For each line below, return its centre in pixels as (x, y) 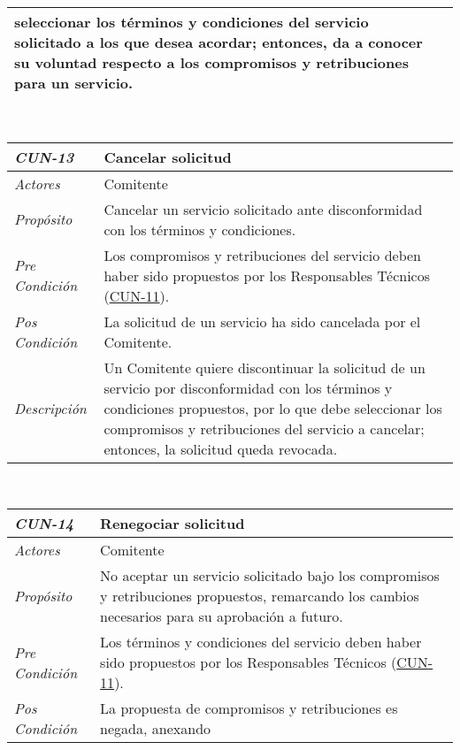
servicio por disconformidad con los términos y (248, 387)
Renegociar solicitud (172, 524)
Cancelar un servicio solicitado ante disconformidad (263, 209)
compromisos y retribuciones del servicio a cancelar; (264, 428)
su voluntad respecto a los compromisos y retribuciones (211, 62)
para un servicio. (74, 83)
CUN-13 (44, 157)
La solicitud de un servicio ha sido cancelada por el (262, 321)
